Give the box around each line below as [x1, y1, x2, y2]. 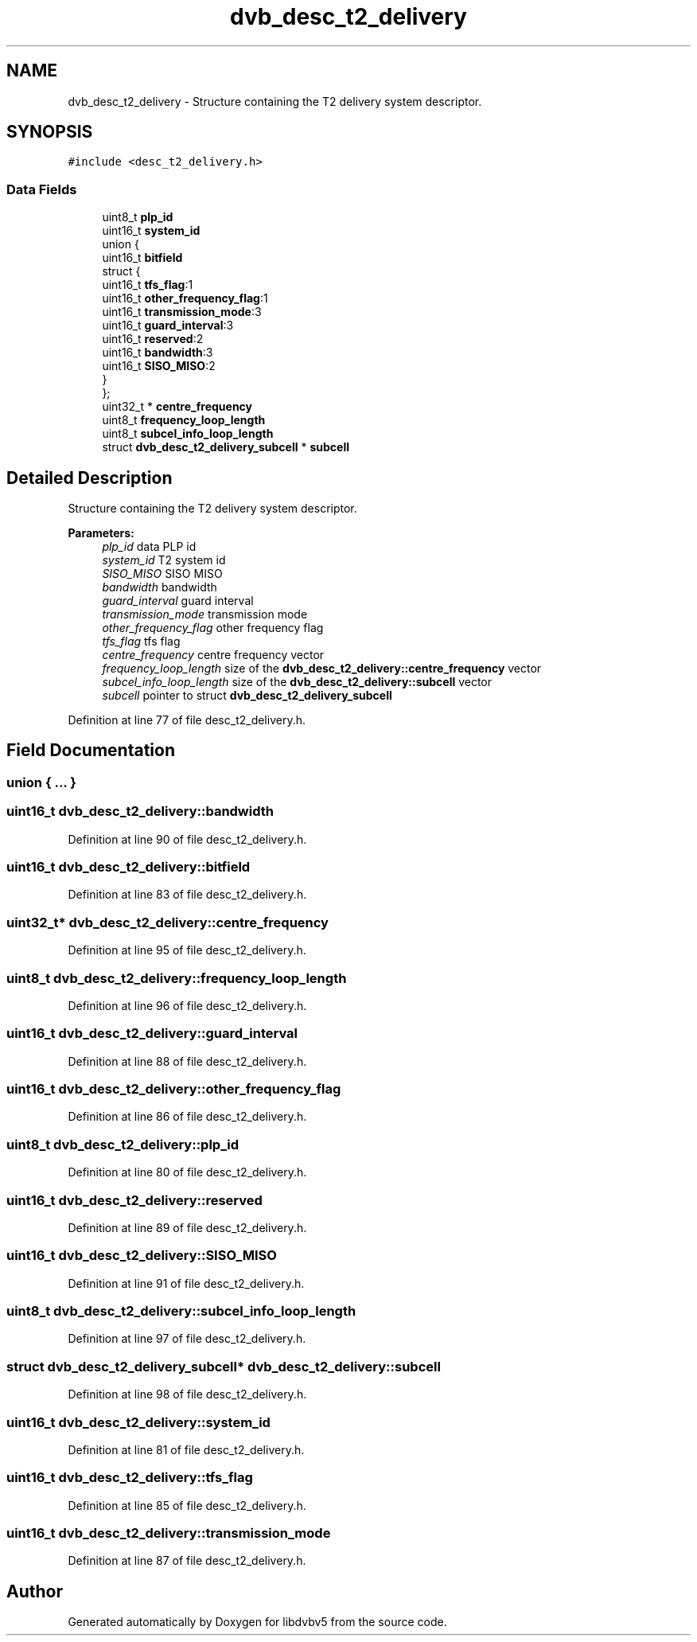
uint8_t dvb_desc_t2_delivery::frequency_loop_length [6, 969, 347, 986]
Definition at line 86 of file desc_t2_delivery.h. [68, 1110, 307, 1124]
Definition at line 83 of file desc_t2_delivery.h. [68, 887, 307, 902]
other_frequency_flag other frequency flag [102, 621, 324, 635]
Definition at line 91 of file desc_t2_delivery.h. [68, 1276, 305, 1290]
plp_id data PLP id [102, 540, 197, 554]
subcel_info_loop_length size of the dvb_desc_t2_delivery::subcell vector [102, 675, 493, 689]
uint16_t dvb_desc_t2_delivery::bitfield [6, 859, 251, 875]
